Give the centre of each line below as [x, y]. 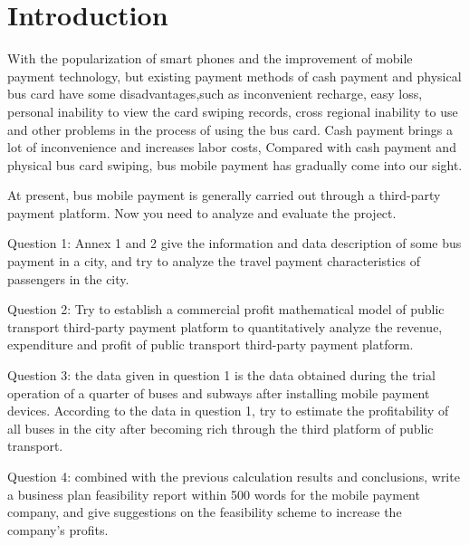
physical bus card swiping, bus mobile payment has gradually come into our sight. [235, 164]
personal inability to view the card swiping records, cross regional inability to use [233, 111]
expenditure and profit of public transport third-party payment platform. [211, 344]
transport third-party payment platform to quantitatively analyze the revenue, [225, 326]
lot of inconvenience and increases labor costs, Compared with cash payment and [232, 147]
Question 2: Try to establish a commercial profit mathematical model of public [226, 309]
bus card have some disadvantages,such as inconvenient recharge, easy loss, [215, 94]
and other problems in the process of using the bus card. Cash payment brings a [230, 129]
